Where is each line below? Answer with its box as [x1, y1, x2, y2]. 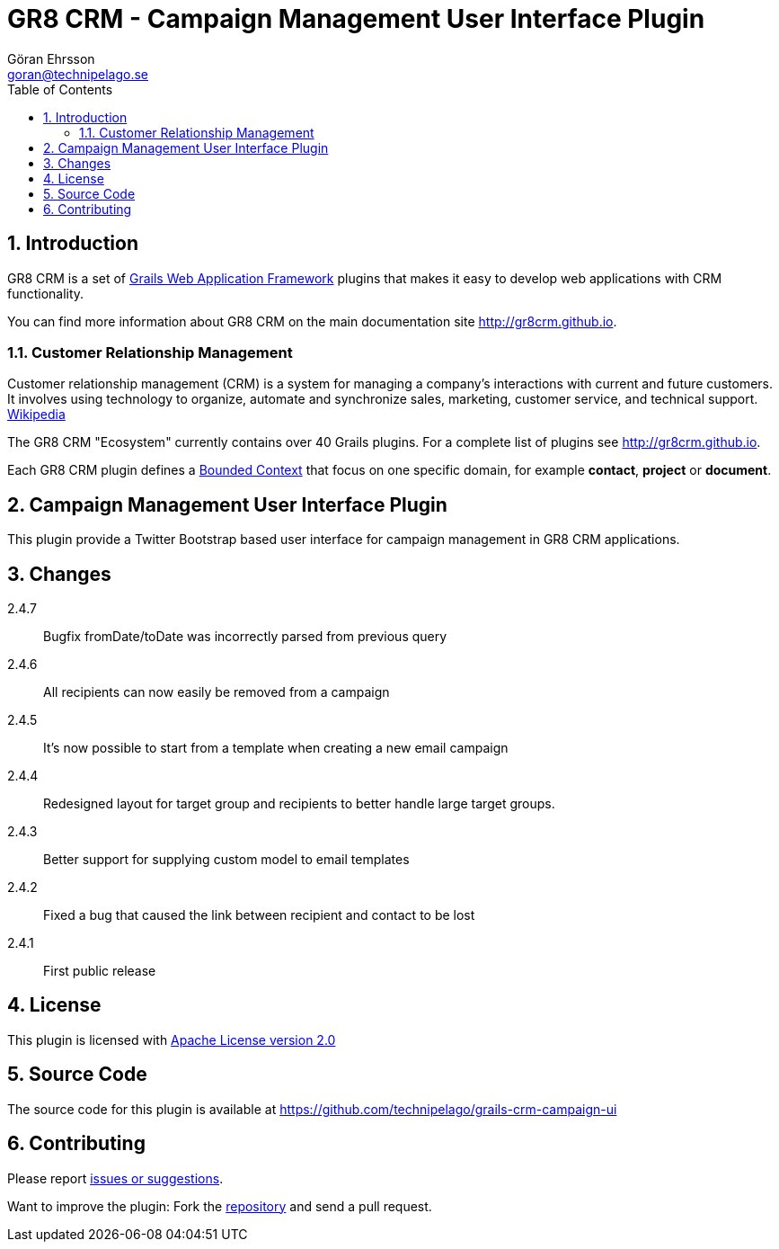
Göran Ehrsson [7, 50, 95, 67]
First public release [43, 963, 156, 979]
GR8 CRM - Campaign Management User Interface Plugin [7, 4, 705, 34]
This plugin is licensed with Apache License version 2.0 [7, 1031, 336, 1048]
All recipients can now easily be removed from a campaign [43, 684, 390, 700]
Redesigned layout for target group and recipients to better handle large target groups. [43, 796, 555, 812]
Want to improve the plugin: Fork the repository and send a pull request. [7, 1198, 432, 1214]
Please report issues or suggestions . [7, 1170, 224, 1186]
